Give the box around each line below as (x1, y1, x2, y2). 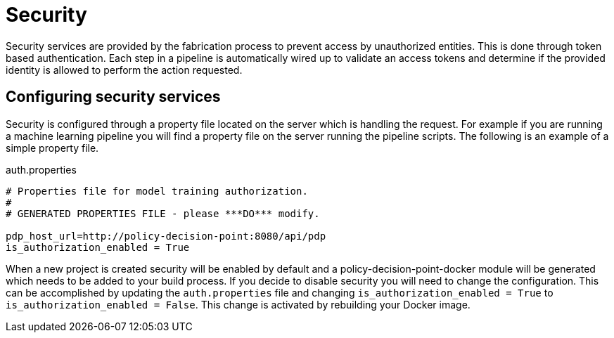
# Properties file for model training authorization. (6, 185, 308, 197)
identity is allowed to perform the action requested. (6, 63, 243, 76)
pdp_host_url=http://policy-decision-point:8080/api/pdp (6, 230, 326, 242)
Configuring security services (6, 88, 221, 106)
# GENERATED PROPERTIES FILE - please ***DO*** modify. (6, 207, 320, 219)
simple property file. (6, 141, 99, 154)
